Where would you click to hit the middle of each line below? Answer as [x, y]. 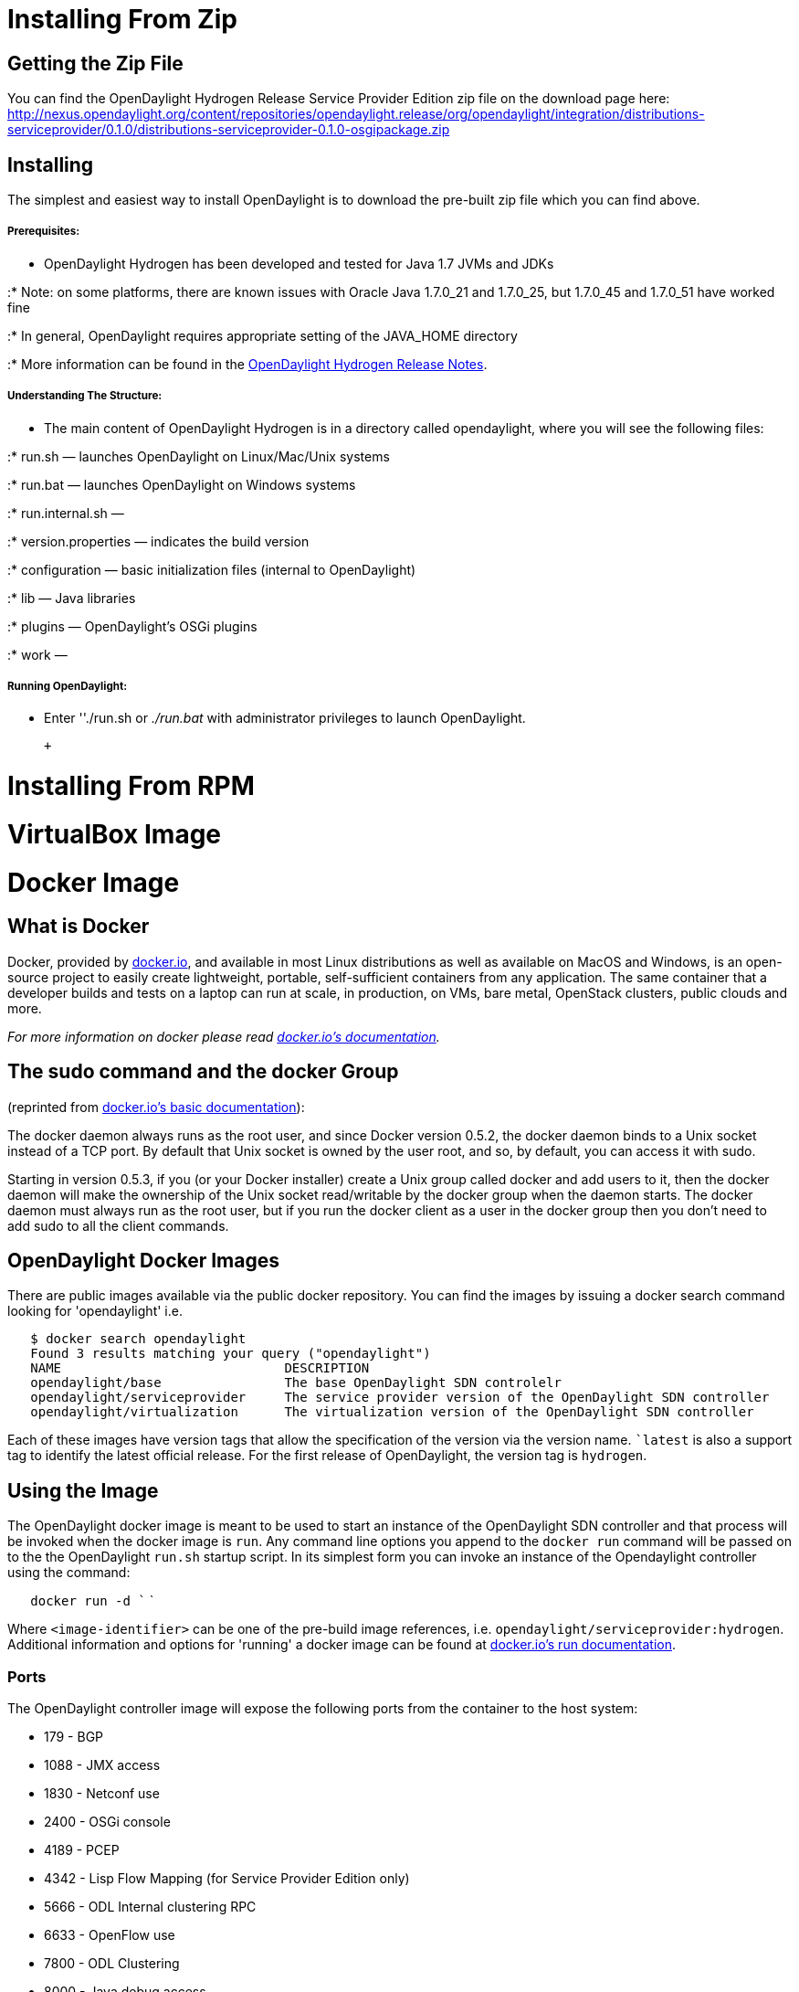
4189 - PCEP [82, 1850]
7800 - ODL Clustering [112, 1964]
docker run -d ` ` [92, 1601]
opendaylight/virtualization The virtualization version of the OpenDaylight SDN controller [392, 1412]
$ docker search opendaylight [138, 1339]
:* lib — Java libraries [72, 598]
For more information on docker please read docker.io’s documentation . [224, 1036]
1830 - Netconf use [102, 1794]
